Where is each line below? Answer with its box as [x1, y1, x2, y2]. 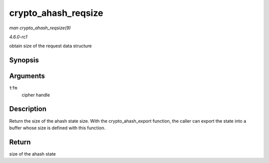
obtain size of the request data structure [9, 43, 92, 49]
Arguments [9, 72, 45, 81]
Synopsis [9, 56, 39, 65]
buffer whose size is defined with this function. [9, 125, 106, 131]
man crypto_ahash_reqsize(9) [9, 25, 71, 31]
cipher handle [21, 92, 50, 98]
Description [9, 105, 47, 113]
